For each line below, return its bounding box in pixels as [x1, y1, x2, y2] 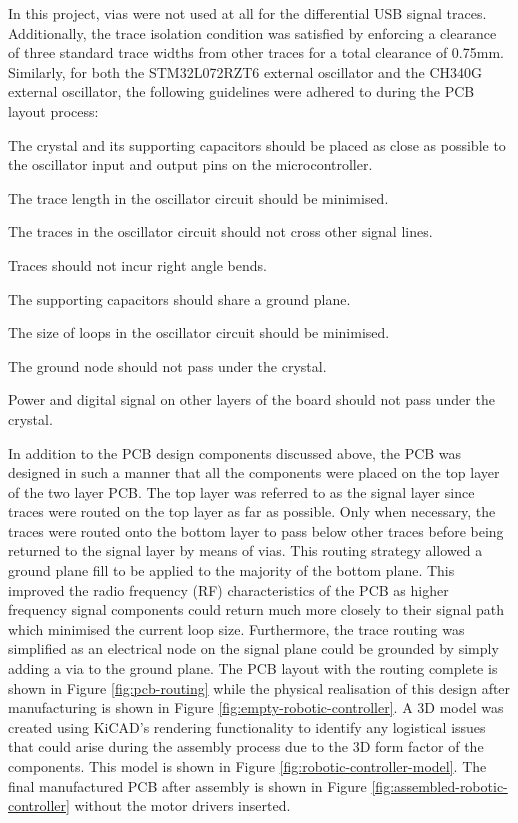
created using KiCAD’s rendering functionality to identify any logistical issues [8, 716, 486, 737]
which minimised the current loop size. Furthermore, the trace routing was [8, 618, 465, 639]
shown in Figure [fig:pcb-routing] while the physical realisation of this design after [8, 677, 511, 698]
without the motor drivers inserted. [74, 795, 291, 816]
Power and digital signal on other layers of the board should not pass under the [8, 389, 495, 410]
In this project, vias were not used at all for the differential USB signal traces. [8, 3, 487, 23]
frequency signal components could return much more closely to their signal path [8, 599, 504, 620]
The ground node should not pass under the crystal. [8, 355, 327, 376]
